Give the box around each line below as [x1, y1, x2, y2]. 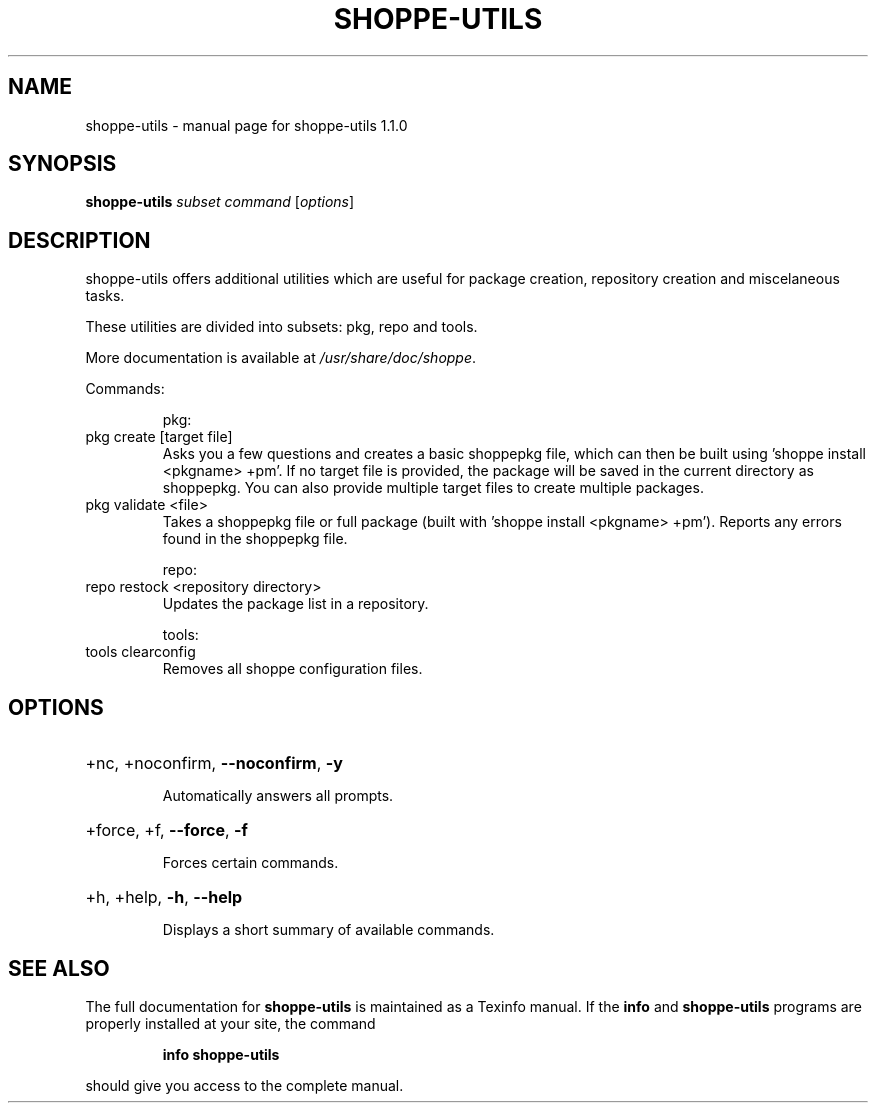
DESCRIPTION [8, 227, 151, 253]
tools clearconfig [85, 643, 196, 661]
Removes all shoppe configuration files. [162, 660, 423, 678]
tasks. [85, 287, 125, 305]
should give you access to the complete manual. [85, 1076, 404, 1094]
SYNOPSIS [8, 151, 117, 177]
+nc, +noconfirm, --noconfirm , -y [85, 753, 343, 774]
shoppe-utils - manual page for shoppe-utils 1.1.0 [85, 116, 408, 134]
